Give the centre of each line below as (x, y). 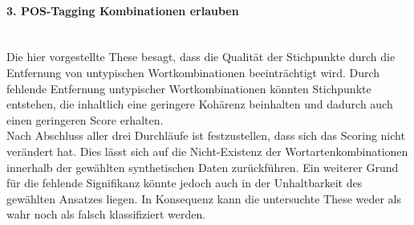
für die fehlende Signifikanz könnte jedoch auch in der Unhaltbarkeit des (185, 183)
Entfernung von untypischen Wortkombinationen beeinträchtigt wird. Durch (193, 72)
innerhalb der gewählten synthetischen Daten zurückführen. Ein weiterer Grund (203, 167)
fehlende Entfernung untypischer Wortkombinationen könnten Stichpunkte (189, 88)
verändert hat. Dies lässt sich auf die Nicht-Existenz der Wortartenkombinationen (207, 151)
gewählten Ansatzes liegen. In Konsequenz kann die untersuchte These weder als (204, 198)
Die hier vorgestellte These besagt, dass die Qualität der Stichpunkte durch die (201, 57)
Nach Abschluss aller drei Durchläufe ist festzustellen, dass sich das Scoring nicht (206, 135)
